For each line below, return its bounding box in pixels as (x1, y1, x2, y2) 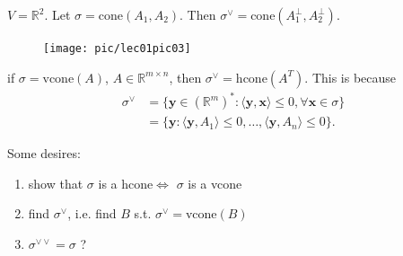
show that (28, 173, 83, 192)
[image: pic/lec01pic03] (43, 42, 191, 55)
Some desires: (7, 144, 81, 163)
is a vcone (188, 173, 242, 192)
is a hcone (98, 173, 153, 192)
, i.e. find (67, 204, 117, 223)
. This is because (304, 67, 397, 86)
